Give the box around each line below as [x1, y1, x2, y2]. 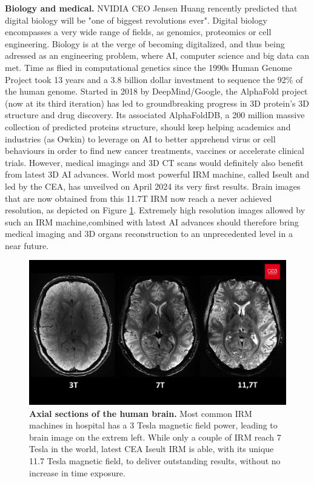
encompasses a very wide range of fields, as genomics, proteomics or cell [5, 25, 272, 38]
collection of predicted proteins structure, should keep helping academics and [5, 120, 291, 133]
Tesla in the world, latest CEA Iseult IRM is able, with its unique [29, 442, 274, 455]
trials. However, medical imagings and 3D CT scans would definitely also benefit [5, 156, 304, 168]
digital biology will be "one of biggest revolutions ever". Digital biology [5, 13, 267, 26]
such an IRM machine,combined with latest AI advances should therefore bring [5, 215, 299, 228]
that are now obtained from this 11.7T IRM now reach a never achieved [5, 192, 272, 204]
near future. [5, 239, 49, 251]
